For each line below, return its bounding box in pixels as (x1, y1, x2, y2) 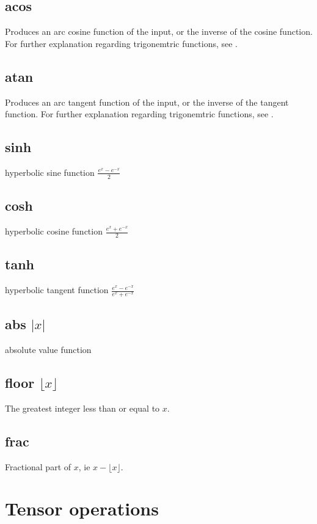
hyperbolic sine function (5, 166, 95, 178)
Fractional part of (5, 460, 71, 473)
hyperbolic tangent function (5, 283, 109, 296)
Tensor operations (5, 496, 159, 521)
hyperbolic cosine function (5, 225, 103, 238)
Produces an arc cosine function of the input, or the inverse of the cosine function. (5, 25, 313, 38)
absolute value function (5, 343, 92, 356)
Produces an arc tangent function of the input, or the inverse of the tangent (5, 95, 289, 108)
